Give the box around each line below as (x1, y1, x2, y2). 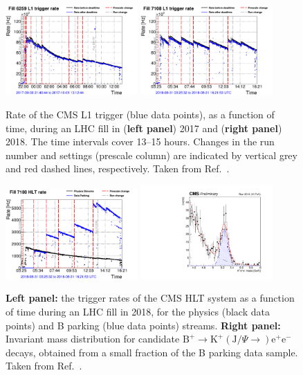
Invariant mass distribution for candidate (6, 331, 180, 346)
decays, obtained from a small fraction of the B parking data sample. (6, 345, 298, 359)
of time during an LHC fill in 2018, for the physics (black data (6, 304, 270, 319)
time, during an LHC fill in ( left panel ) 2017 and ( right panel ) (6, 120, 282, 135)
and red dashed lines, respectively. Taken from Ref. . (6, 161, 230, 176)
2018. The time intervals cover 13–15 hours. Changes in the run (6, 134, 275, 149)
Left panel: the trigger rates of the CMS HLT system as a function (6, 291, 295, 305)
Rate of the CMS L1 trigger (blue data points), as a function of (6, 107, 275, 122)
